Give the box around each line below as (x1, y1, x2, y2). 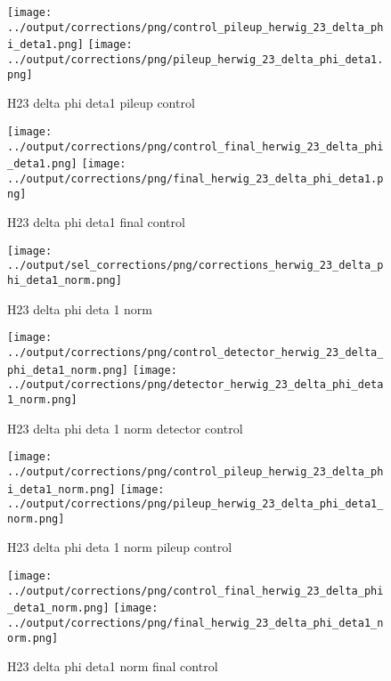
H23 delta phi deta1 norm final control (7, 657, 218, 676)
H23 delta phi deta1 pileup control (7, 93, 195, 112)
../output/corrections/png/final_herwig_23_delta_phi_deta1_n (7, 617, 384, 630)
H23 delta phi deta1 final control (7, 213, 185, 231)
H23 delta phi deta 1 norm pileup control (7, 538, 232, 556)
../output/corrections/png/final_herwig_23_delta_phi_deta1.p (7, 172, 384, 185)
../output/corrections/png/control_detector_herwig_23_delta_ (7, 345, 384, 359)
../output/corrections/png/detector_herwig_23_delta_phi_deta (7, 378, 384, 392)
